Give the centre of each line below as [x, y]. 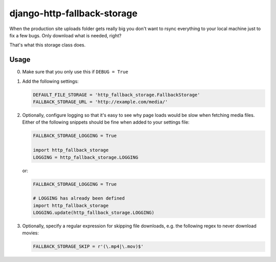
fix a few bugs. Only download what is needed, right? [65, 35]
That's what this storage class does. [48, 45]
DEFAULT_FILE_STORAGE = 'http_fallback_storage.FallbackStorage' [117, 95]
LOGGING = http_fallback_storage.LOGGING [86, 157]
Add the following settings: [50, 81]
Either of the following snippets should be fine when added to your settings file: [106, 122]
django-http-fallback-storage [74, 13]
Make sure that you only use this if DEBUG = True [75, 72]
